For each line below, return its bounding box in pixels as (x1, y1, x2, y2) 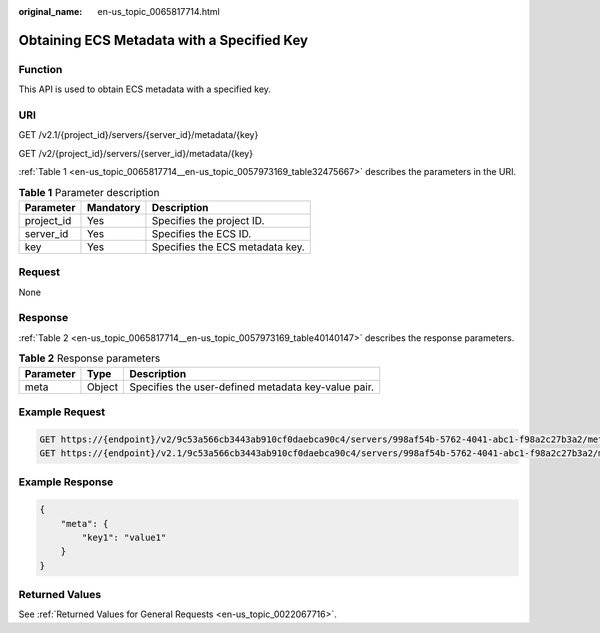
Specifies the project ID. (151, 213, 265, 227)
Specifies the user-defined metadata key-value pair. (129, 380, 375, 394)
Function (18, 62, 63, 76)
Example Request (18, 405, 105, 419)
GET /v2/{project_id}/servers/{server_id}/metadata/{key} (18, 147, 254, 159)
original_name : (18, 6, 83, 17)
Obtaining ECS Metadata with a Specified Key (18, 31, 309, 49)
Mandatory (86, 200, 141, 214)
